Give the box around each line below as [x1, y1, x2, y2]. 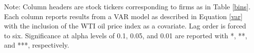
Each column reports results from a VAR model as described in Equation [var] [4, 11, 243, 21]
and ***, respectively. [4, 40, 70, 50]
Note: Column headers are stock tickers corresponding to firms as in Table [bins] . [4, 1, 251, 11]
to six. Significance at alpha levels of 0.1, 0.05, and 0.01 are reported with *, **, [4, 30, 248, 40]
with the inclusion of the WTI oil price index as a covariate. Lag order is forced [4, 21, 247, 31]
